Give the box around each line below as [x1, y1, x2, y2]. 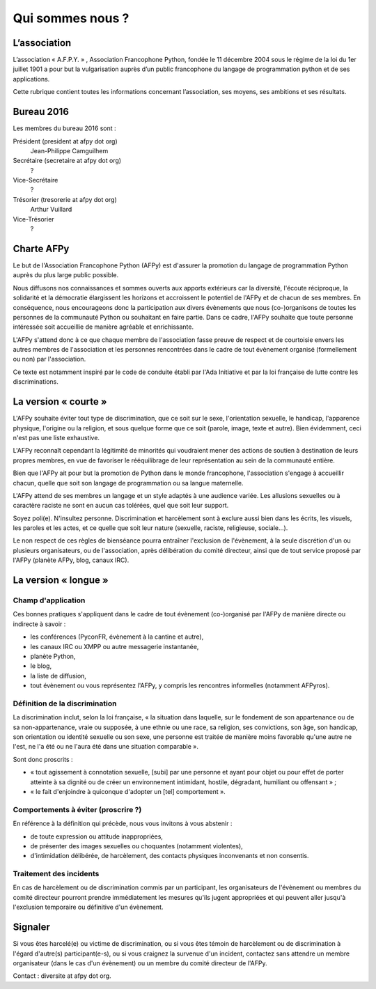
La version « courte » [13, 396, 107, 407]
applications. [13, 75, 50, 83]
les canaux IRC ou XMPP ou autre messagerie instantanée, [30, 642, 199, 651]
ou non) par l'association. [13, 355, 86, 364]
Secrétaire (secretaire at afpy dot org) [13, 157, 122, 165]
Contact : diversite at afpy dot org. [13, 972, 111, 980]
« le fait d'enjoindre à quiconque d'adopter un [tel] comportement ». [30, 788, 226, 795]
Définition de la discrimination [13, 699, 117, 708]
